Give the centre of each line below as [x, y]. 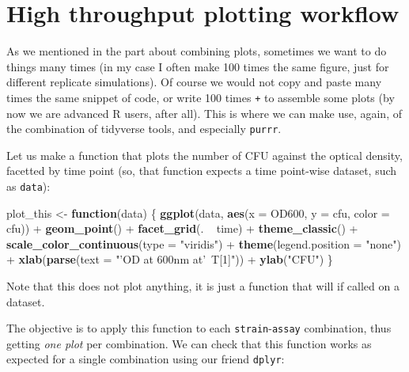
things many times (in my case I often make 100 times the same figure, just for [198, 66]
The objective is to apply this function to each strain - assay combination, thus [199, 328]
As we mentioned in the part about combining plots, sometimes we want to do [197, 51]
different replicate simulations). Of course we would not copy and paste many [194, 82]
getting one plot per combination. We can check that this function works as [189, 343]
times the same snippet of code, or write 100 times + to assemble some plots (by [201, 97]
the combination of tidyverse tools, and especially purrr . [144, 129]
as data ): [28, 186]
